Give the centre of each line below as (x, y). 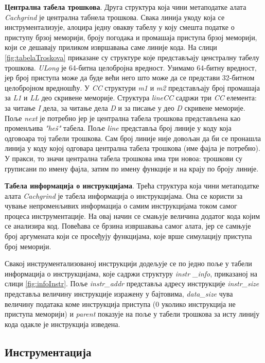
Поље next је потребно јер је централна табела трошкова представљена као (123, 118)
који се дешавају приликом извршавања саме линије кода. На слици (111, 47)
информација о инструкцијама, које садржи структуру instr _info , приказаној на (131, 273)
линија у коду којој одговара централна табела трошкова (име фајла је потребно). (132, 148)
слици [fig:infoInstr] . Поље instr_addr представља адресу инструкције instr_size (132, 283)
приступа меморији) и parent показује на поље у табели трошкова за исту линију (132, 314)
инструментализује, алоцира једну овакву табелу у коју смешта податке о (120, 27)
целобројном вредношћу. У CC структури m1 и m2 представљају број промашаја (132, 87)
